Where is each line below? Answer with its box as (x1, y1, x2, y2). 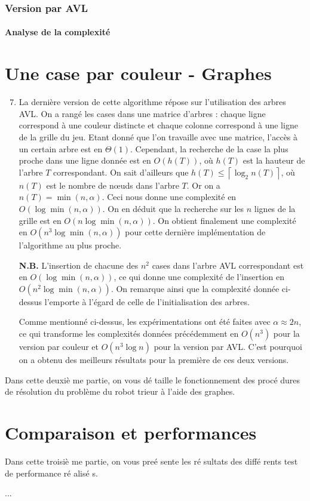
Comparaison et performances (5, 420, 257, 445)
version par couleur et (19, 340, 99, 353)
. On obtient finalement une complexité (152, 214, 296, 226)
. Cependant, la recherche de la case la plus (130, 142, 288, 155)
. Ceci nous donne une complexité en (102, 190, 237, 203)
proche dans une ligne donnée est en (19, 154, 151, 167)
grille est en (19, 214, 62, 226)
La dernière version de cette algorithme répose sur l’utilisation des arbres (19, 96, 286, 108)
